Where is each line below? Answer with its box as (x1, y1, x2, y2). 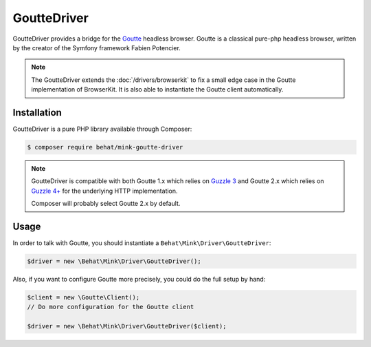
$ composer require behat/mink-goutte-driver (27, 143, 183, 151)
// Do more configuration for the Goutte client (27, 303, 194, 311)
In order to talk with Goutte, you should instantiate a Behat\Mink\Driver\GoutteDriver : (12, 239, 271, 247)
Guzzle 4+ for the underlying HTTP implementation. (31, 187, 178, 195)
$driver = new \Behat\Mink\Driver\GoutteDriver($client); (27, 322, 227, 330)
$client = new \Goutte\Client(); (27, 293, 140, 302)
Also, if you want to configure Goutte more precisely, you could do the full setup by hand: (12, 275, 266, 284)
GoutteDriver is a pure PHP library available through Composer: (12, 125, 192, 134)
